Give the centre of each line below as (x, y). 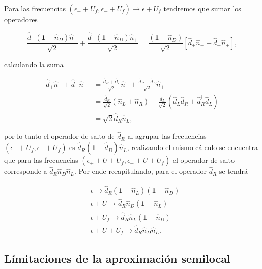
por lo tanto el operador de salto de (60, 136)
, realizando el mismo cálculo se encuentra (192, 147)
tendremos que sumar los (202, 8)
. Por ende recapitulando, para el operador (140, 171)
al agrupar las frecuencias (167, 136)
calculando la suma (34, 64)
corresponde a (26, 171)
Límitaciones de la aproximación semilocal (117, 258)
